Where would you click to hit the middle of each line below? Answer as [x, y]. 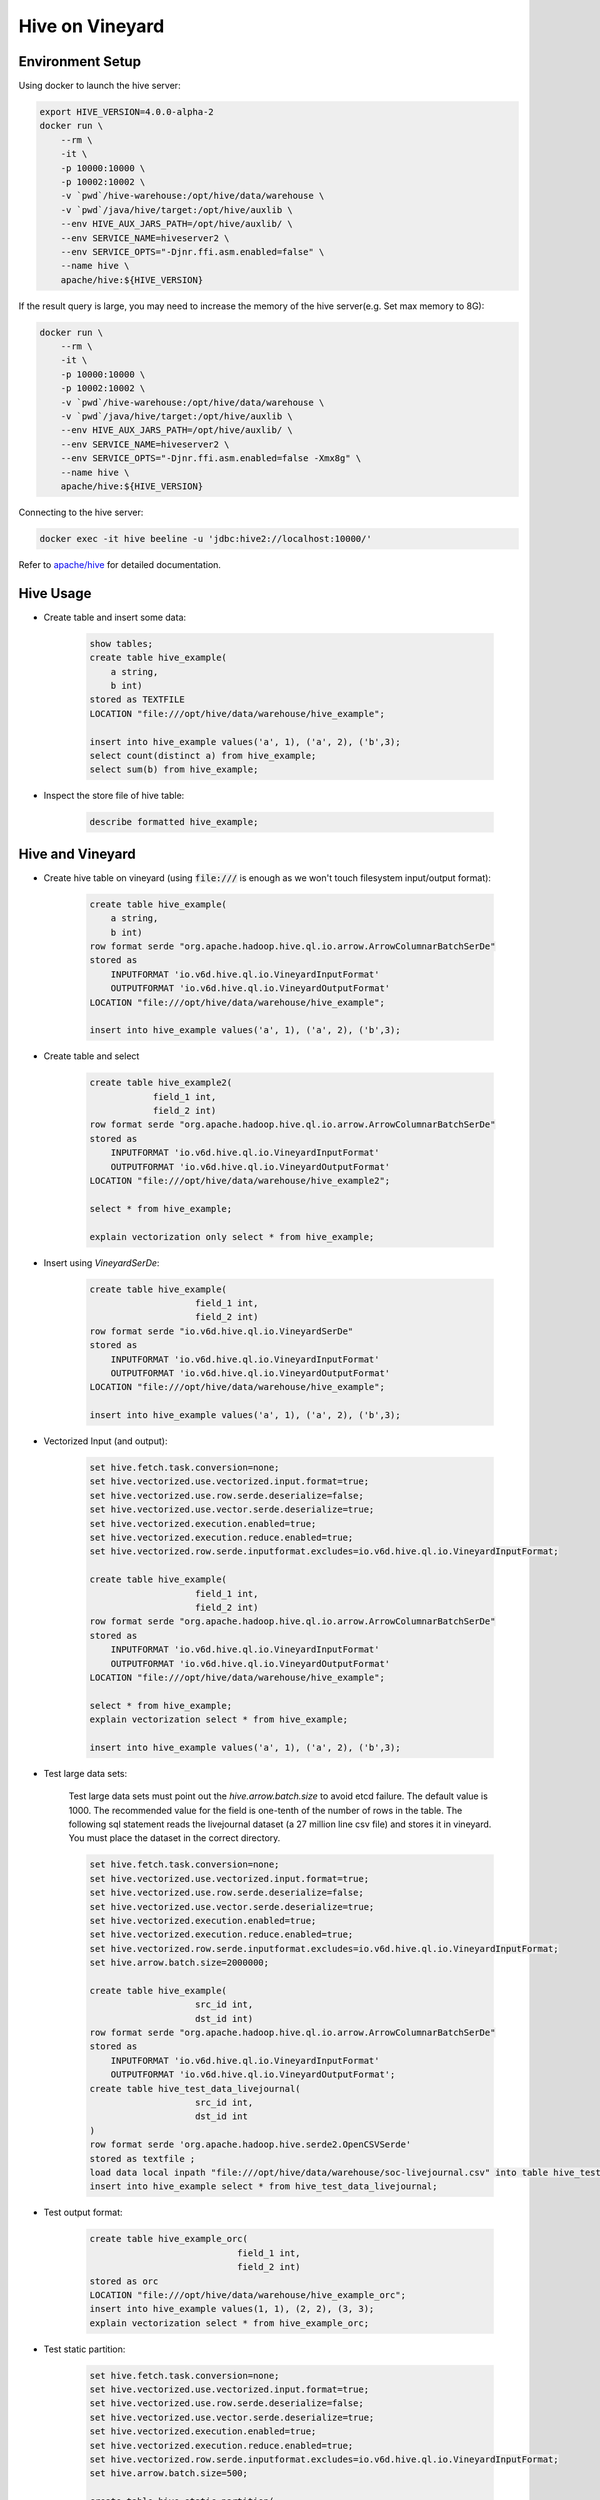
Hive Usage [55, 593]
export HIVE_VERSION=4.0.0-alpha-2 [126, 112]
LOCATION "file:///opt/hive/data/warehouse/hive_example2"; [240, 1181]
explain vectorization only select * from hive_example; [232, 1236]
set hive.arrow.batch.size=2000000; [179, 1963]
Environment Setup [80, 61]
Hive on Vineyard [91, 26]
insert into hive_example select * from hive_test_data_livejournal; [263, 2186]
